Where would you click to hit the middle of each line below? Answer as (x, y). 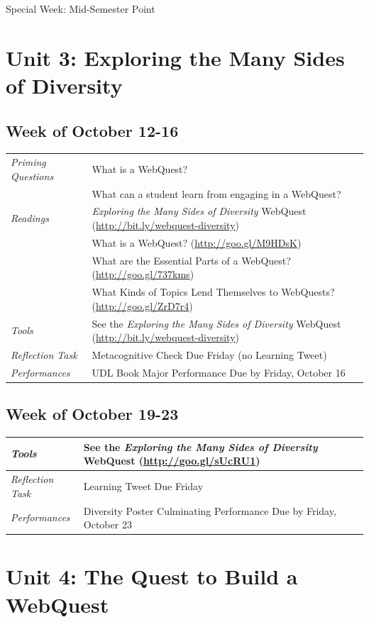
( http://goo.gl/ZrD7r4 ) (142, 305)
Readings (30, 218)
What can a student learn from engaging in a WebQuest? (216, 193)
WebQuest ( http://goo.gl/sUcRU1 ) (172, 461)
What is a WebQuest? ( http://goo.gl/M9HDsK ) (197, 242)
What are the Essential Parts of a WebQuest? (191, 260)
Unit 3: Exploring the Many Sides (175, 57)
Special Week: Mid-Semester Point (81, 9)
